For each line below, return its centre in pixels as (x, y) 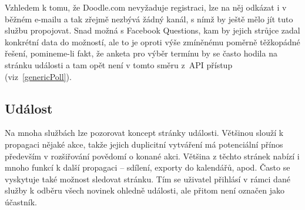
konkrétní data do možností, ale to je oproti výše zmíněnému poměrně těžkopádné (152, 41)
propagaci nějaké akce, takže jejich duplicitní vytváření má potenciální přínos (144, 144)
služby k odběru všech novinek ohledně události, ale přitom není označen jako (145, 190)
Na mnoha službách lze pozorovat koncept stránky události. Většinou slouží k (144, 133)
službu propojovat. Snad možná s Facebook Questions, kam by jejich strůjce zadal (152, 30)
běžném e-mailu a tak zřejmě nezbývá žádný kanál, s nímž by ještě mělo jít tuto (149, 19)
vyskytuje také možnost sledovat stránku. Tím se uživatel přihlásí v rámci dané (148, 179)
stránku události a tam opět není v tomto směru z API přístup (119, 64)
